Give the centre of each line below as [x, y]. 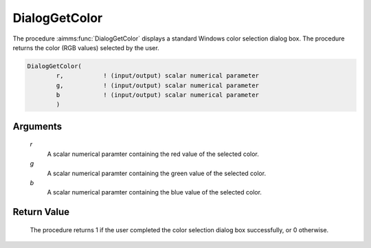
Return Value [41, 212]
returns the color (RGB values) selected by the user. [86, 47]
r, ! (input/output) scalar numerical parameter [158, 76]
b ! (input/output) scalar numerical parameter [158, 95]
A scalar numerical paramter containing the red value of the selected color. [153, 154]
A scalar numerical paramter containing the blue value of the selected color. [155, 192]
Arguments [37, 126]
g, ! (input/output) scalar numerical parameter [158, 85]
